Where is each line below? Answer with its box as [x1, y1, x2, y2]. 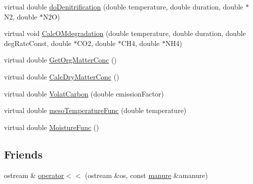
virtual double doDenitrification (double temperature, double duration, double [4, 1, 244, 11]
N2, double [4, 11, 37, 21]
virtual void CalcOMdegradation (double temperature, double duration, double [4, 28, 246, 38]
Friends [4, 146, 43, 161]
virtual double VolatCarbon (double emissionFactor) [4, 88, 164, 98]
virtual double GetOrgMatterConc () [4, 54, 117, 65]
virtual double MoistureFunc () [4, 121, 99, 132]
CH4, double [121, 37, 160, 48]
